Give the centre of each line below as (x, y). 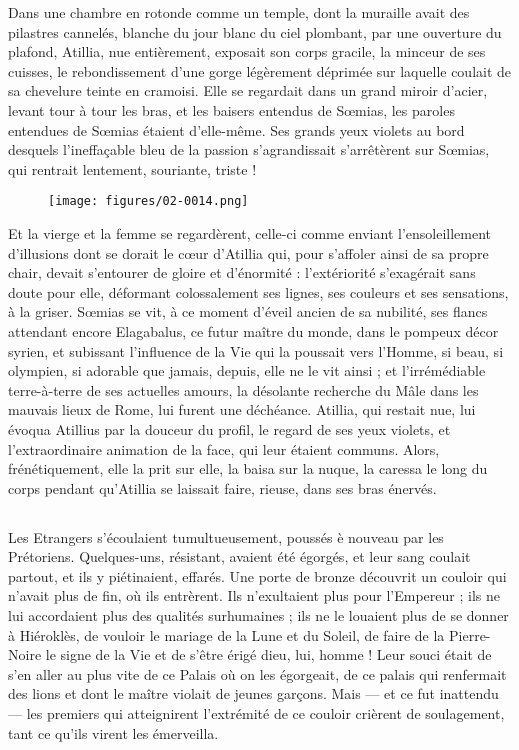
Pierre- (470, 634)
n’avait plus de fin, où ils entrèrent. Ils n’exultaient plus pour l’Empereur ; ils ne (254, 595)
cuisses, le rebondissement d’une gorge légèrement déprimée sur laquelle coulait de (260, 70)
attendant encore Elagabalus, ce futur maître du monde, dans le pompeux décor (253, 330)
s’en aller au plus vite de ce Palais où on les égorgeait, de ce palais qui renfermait (257, 673)
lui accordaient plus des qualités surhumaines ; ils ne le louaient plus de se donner (258, 615)
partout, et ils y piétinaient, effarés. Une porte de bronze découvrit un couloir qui (257, 575)
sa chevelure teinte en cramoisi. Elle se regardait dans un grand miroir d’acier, (248, 90)
